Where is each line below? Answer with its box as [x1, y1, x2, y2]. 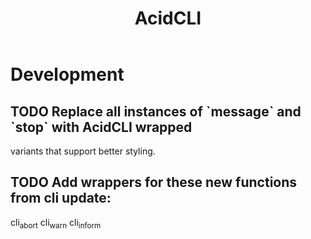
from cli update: [10, 190, 112, 207]
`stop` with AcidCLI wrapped [10, 118, 193, 136]
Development [10, 63, 125, 86]
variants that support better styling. [10, 145, 156, 157]
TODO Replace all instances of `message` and [10, 103, 302, 120]
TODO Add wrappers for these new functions [10, 174, 298, 191]
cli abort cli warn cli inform [10, 216, 102, 231]
